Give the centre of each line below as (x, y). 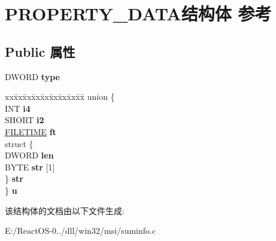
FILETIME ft (31, 131)
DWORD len (29, 155)
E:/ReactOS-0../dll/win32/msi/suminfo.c (81, 231)
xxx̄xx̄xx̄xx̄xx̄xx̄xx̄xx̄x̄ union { (60, 97)
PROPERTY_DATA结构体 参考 (138, 13)
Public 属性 (40, 51)
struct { (19, 143)
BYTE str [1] (30, 167)
